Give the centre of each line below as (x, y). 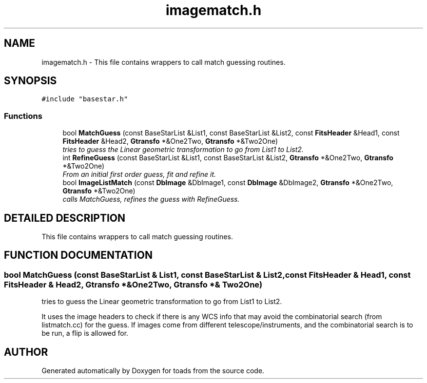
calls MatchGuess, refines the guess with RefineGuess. (151, 199)
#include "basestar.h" (85, 99)
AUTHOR (26, 352)
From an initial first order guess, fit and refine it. (139, 174)
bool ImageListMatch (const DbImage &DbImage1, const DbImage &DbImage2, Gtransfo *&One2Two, (228, 183)
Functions (23, 116)
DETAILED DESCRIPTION (65, 218)
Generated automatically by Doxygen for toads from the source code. (153, 371)
